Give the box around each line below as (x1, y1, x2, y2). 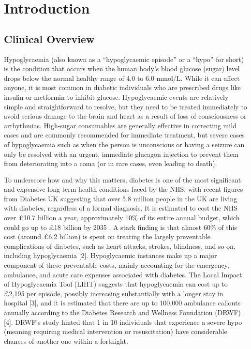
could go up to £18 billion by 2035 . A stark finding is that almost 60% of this (4, 222, 237, 232)
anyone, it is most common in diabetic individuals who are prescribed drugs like (4, 82, 241, 92)
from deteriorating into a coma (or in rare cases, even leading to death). (4, 158, 217, 168)
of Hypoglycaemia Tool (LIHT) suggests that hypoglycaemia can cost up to (4, 279, 228, 289)
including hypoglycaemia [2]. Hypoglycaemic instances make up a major (4, 250, 217, 260)
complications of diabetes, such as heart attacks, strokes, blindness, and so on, (4, 241, 236, 251)
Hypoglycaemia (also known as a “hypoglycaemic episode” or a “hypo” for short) (4, 54, 244, 64)
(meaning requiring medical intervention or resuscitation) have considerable (4, 326, 227, 336)
